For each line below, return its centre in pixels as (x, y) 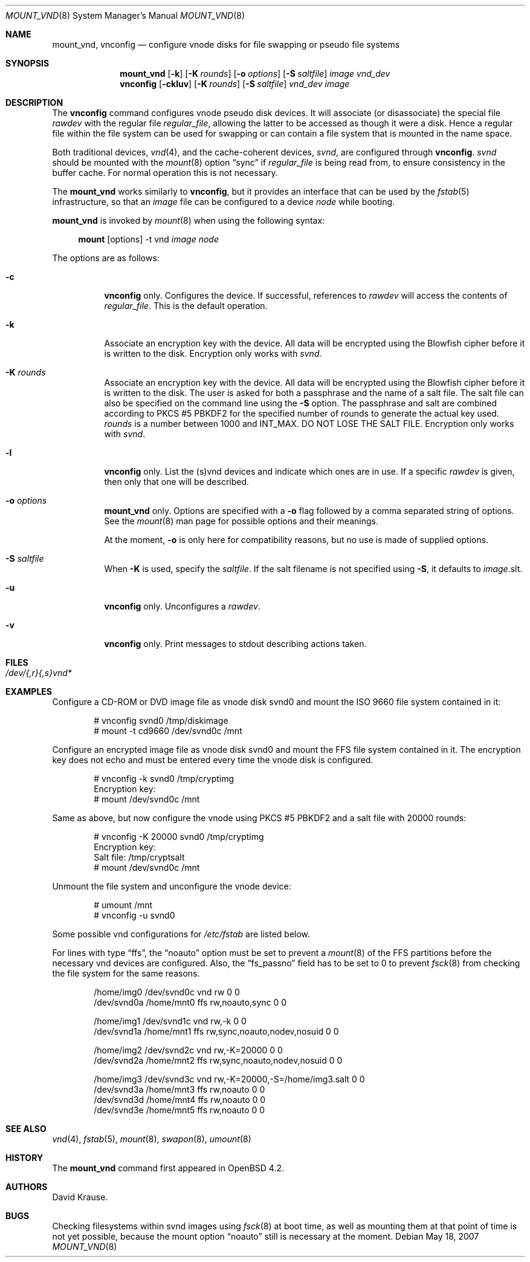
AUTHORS (27, 1187)
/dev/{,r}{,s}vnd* (39, 673)
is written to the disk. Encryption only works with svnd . (213, 353)
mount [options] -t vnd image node (148, 239)
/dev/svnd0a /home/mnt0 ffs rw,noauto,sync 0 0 (190, 1002)
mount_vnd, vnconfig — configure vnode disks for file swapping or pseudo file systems (226, 44)
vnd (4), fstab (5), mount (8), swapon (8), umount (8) (152, 1139)
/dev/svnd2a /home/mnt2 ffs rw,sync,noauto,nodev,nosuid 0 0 (218, 1060)
